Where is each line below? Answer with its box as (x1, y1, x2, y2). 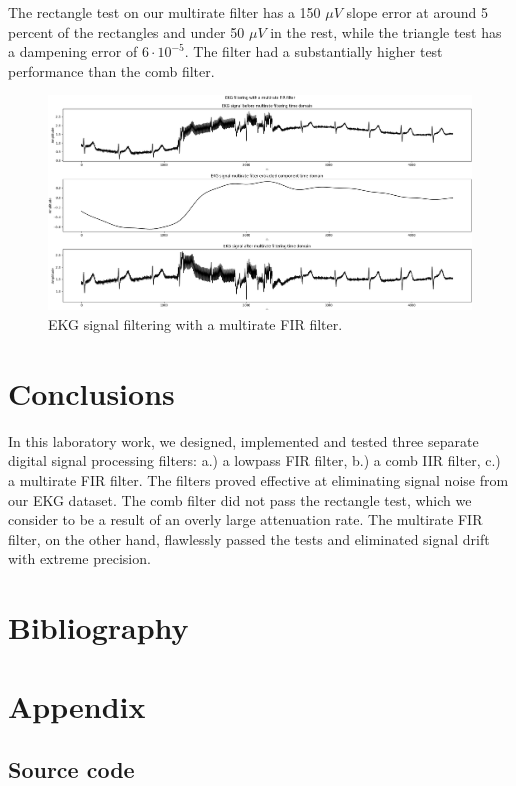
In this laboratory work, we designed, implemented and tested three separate (8, 430, 479, 451)
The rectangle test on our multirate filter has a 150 (8, 2, 321, 22)
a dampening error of (8, 41, 138, 62)
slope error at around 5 (346, 2, 488, 22)
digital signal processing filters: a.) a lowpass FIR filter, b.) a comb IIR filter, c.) (8, 450, 501, 471)
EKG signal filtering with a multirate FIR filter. (48, 314, 343, 335)
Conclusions (8, 372, 175, 413)
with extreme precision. (8, 548, 151, 569)
